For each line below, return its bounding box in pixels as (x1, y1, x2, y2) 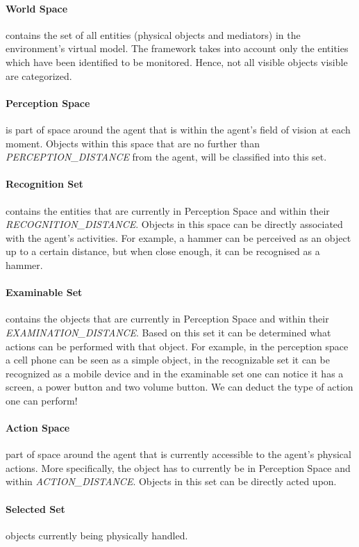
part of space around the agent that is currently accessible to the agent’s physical (6, 447, 351, 462)
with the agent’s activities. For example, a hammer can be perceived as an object (6, 230, 351, 245)
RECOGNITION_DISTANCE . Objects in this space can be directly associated (6, 217, 343, 231)
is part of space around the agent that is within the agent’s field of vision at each (6, 122, 351, 136)
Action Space (6, 421, 70, 435)
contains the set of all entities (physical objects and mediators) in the (6, 27, 301, 42)
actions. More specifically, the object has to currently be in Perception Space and (6, 460, 351, 475)
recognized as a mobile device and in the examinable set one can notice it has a (6, 366, 344, 380)
